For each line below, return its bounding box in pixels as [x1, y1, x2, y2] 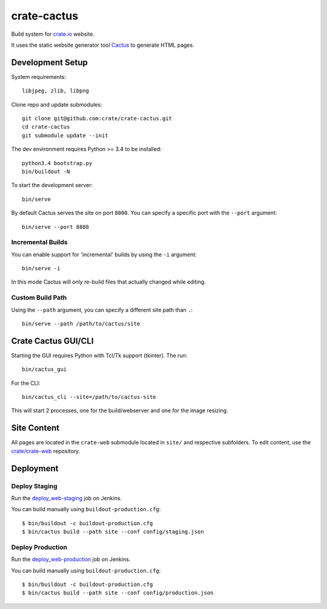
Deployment [11, 463, 59, 474]
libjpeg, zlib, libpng [22, 87, 90, 94]
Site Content [11, 423, 60, 434]
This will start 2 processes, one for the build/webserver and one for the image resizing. [11, 407, 228, 414]
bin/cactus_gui [22, 366, 67, 373]
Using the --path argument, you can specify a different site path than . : [11, 306, 193, 313]
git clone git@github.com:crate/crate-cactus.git [22, 115, 173, 122]
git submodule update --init [22, 132, 108, 139]
